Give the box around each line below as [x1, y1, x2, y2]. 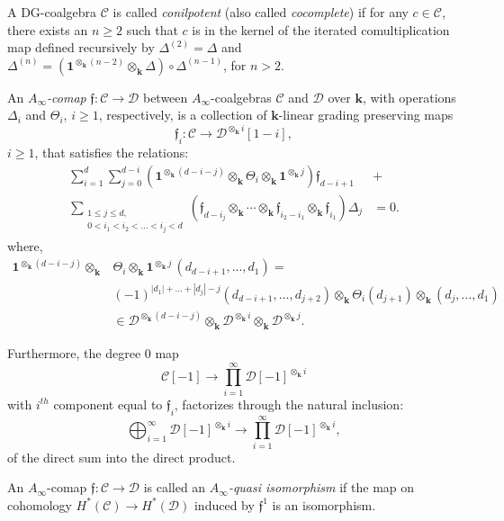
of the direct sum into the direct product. [7, 447, 236, 466]
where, [7, 237, 43, 256]
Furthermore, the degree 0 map [7, 344, 179, 363]
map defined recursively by [7, 38, 155, 57]
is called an [143, 478, 206, 497]
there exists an [7, 20, 88, 39]
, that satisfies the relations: [34, 143, 189, 162]
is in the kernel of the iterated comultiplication [192, 20, 450, 39]
